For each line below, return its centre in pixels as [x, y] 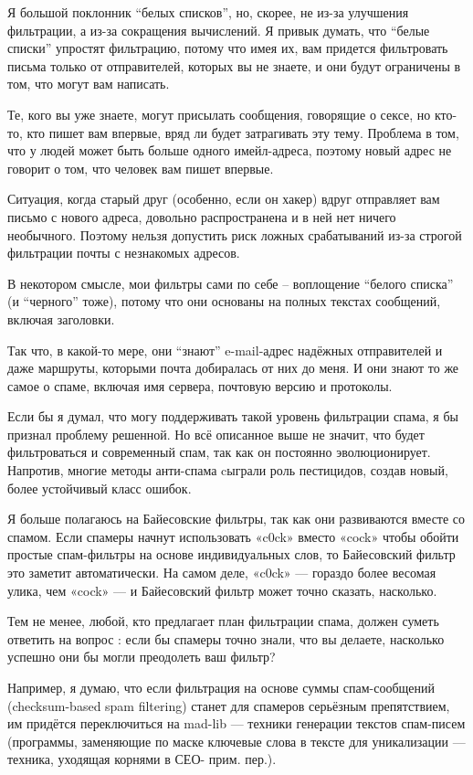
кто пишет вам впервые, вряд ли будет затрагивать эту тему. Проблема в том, [243, 132]
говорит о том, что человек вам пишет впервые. [141, 168]
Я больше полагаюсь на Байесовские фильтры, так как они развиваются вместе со [236, 519]
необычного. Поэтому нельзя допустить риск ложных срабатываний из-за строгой [235, 234]
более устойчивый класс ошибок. [100, 488]
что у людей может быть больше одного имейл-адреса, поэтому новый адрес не [230, 150]
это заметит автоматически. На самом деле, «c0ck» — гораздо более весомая [222, 573]
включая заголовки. [61, 318]
